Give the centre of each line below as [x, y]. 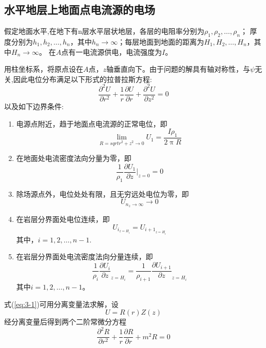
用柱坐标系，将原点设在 [44, 69]
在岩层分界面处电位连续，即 [63, 219]
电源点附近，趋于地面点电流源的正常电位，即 [92, 123]
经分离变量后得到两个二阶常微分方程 [65, 322]
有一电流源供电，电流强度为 [115, 52]
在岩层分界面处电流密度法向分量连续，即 [84, 257]
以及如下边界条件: [34, 106]
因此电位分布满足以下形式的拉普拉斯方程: [82, 79]
